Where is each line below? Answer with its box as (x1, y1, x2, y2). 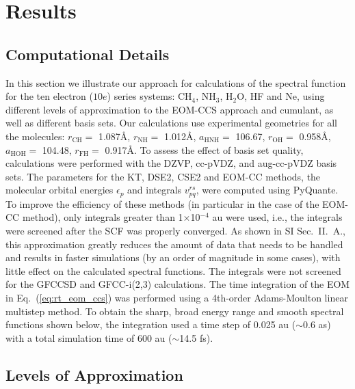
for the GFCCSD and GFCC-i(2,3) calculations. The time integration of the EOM (5, 277, 350, 291)
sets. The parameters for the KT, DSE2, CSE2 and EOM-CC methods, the (5, 169, 321, 183)
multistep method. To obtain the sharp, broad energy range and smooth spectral (5, 304, 344, 318)
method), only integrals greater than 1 (22, 210, 183, 224)
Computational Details (5, 43, 170, 64)
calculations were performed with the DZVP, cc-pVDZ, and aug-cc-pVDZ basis (5, 156, 337, 170)
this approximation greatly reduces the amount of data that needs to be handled (5, 237, 343, 251)
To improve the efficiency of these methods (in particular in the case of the (5, 196, 319, 211)
